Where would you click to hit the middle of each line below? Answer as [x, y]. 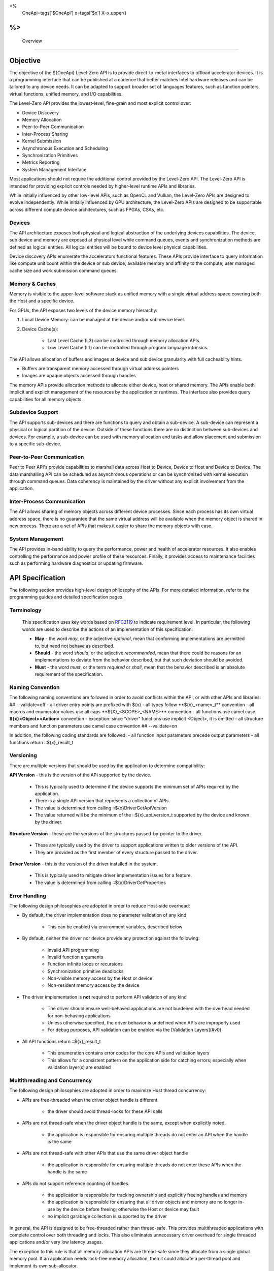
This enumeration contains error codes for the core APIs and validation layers [128, 1053]
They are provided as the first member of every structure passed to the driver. [116, 852]
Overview [32, 41]
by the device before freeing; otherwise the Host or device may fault [128, 1209]
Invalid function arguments [75, 957]
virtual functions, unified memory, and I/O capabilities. [66, 94]
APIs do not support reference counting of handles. [76, 1183]
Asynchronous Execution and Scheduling [65, 148]
